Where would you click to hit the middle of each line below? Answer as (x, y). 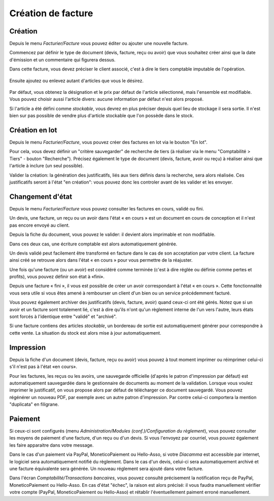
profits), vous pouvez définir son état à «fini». (57, 277)
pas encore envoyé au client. (40, 225)
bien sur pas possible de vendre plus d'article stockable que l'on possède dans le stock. (101, 116)
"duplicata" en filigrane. (34, 404)
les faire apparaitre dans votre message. (52, 445)
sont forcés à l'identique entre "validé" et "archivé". (63, 316)
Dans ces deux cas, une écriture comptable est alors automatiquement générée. (93, 244)
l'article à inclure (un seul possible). (46, 166)
